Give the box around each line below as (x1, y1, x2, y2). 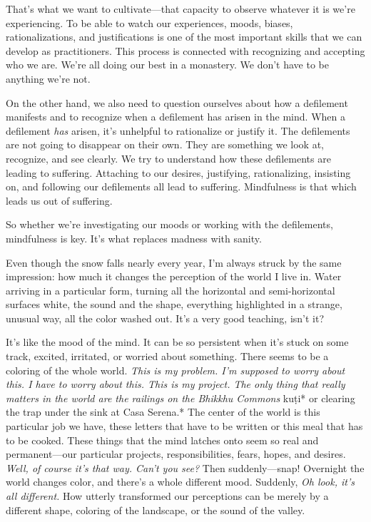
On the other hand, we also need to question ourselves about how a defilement (6, 95, 348, 110)
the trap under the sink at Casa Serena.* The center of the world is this (6, 404, 320, 419)
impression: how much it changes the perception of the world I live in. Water (6, 269, 342, 284)
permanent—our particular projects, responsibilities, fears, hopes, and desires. (6, 446, 346, 461)
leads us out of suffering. (6, 193, 113, 208)
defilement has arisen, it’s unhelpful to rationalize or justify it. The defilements (6, 123, 350, 138)
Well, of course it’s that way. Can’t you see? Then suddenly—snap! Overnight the (6, 460, 365, 475)
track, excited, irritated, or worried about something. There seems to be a (6, 349, 329, 364)
